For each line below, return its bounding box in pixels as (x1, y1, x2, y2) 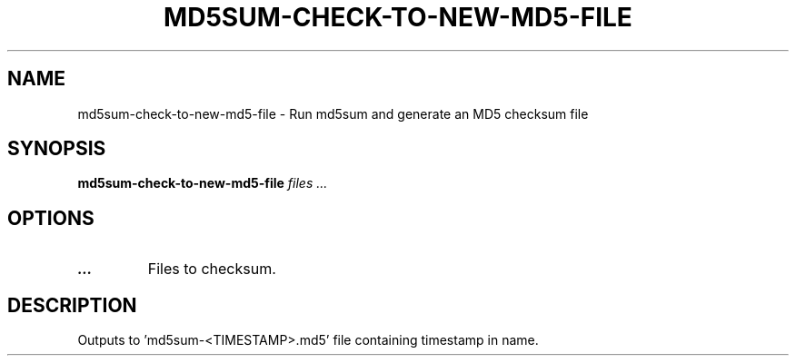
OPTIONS (7, 206, 95, 230)
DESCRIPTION (7, 293, 137, 317)
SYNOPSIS (7, 137, 106, 161)
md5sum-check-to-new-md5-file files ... (77, 175, 328, 191)
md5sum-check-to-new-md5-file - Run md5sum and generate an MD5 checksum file (77, 105, 589, 122)
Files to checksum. (147, 260, 276, 279)
